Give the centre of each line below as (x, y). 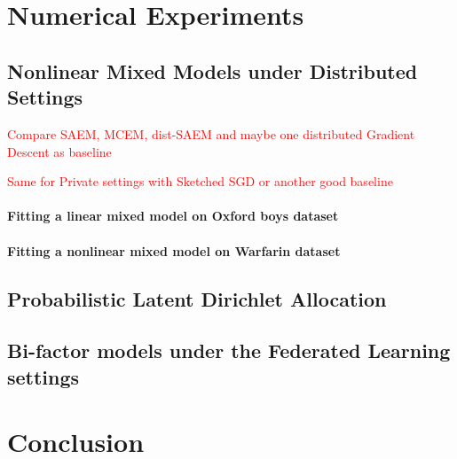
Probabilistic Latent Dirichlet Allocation (197, 298)
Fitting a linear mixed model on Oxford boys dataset (173, 216)
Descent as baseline (59, 151)
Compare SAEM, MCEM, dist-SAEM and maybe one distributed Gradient (211, 133)
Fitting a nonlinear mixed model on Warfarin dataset (174, 250)
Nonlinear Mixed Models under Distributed (213, 70)
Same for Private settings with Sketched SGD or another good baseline (200, 181)
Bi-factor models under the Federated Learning (229, 350)
